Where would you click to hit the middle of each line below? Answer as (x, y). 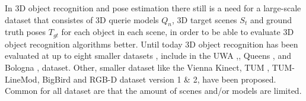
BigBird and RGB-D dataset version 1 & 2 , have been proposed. (159, 79)
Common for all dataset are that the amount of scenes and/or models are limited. (153, 91)
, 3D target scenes (205, 19)
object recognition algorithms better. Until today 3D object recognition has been (152, 44)
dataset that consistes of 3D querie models (82, 19)
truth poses (26, 32)
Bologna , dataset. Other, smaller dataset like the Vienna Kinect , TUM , (137, 67)
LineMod (21, 79)
